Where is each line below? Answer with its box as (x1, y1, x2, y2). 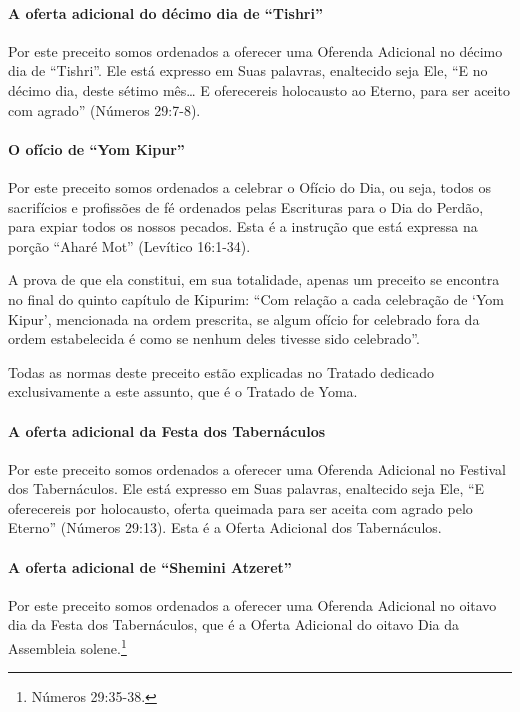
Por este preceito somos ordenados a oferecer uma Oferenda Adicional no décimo (8, 40, 503, 61)
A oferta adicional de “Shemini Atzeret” (8, 556, 292, 577)
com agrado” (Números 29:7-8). (8, 99, 201, 120)
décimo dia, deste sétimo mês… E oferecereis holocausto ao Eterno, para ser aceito (8, 79, 510, 100)
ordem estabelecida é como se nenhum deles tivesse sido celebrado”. (8, 328, 420, 349)
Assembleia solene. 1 (8, 635, 127, 658)
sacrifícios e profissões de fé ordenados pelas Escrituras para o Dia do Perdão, (8, 196, 484, 217)
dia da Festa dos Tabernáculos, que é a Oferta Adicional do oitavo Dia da (8, 614, 460, 635)
